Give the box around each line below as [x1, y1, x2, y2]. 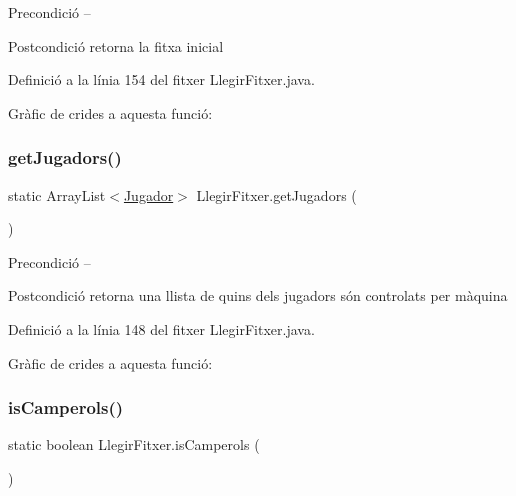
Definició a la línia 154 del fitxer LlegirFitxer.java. [8, 69, 315, 90]
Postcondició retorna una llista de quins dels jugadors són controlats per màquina [8, 285, 508, 306]
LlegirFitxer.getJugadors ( [196, 184, 357, 205]
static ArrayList [8, 184, 106, 205]
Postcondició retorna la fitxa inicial [8, 35, 224, 56]
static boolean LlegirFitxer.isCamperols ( [8, 434, 260, 455]
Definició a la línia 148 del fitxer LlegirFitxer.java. [8, 318, 315, 339]
